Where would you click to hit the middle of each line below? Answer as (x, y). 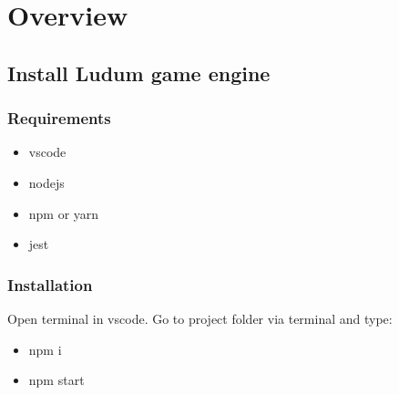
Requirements (59, 118)
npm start (56, 380)
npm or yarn (64, 213)
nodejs (46, 182)
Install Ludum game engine (139, 73)
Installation (50, 284)
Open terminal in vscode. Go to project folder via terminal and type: (200, 318)
